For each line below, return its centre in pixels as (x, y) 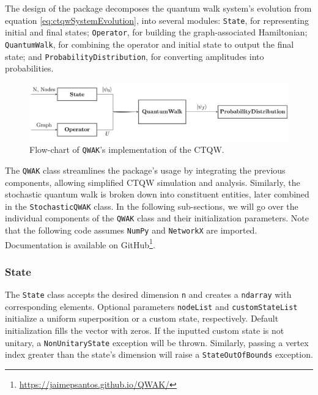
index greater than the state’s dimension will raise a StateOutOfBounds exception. (159, 354)
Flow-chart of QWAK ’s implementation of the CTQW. (127, 150)
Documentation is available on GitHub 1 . (80, 243)
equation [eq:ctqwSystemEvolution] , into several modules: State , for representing (157, 20)
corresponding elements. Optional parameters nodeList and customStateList (151, 306)
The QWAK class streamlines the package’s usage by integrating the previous (145, 170)
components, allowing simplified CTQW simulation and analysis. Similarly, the (153, 182)
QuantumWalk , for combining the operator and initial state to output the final (150, 44)
